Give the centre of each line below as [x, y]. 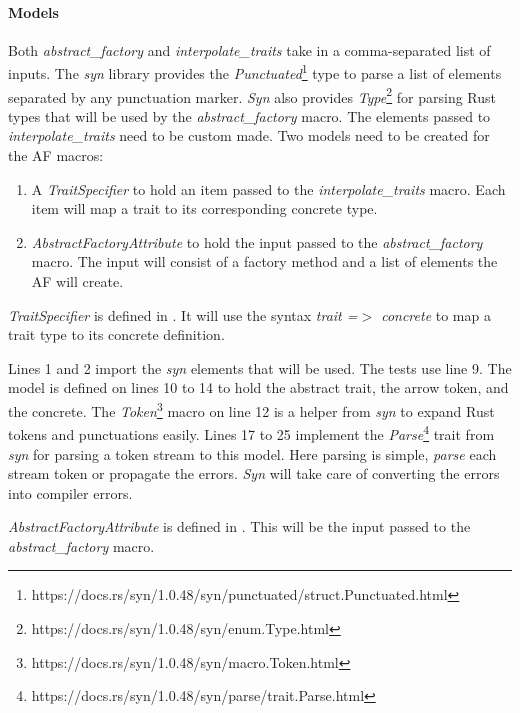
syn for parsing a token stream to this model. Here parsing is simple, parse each [252, 453]
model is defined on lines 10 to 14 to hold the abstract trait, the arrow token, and [258, 387]
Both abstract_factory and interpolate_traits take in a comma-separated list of [249, 49]
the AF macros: [56, 155]
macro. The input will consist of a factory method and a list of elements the [264, 261]
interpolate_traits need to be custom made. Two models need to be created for [249, 135]
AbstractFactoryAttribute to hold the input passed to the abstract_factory [257, 241]
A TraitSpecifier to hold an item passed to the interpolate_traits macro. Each [268, 188]
